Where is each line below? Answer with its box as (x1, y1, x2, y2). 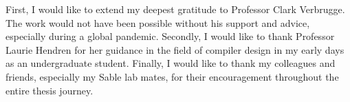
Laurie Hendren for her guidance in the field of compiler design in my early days (6, 42, 344, 57)
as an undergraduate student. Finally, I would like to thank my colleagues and (6, 56, 336, 70)
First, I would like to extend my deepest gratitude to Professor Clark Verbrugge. (6, 2, 345, 16)
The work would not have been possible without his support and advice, (6, 15, 310, 30)
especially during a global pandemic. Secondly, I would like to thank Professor (6, 29, 335, 43)
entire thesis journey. (6, 83, 94, 97)
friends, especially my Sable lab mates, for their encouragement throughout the (6, 69, 339, 83)
